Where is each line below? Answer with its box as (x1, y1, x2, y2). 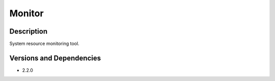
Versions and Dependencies (9, 53, 101, 62)
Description (9, 27, 48, 36)
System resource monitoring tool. (9, 41, 79, 47)
